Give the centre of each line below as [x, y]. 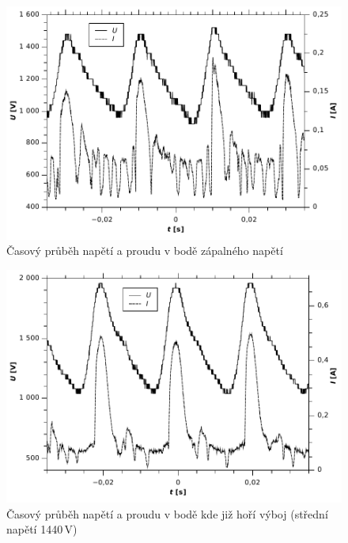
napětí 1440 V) [42, 529]
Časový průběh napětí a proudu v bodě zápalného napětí [145, 251]
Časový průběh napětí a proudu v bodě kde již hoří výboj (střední [167, 513]
